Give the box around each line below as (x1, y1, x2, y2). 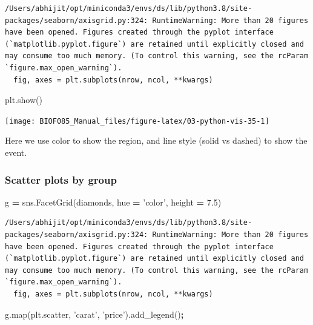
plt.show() (5, 93, 42, 106)
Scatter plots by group (5, 172, 117, 187)
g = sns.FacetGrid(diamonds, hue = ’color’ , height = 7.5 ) (5, 195, 222, 208)
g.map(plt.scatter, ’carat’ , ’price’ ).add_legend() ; (5, 307, 184, 320)
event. (5, 146, 27, 158)
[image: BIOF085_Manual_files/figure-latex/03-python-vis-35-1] (5, 116, 269, 126)
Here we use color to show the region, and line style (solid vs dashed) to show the (5, 134, 308, 147)
